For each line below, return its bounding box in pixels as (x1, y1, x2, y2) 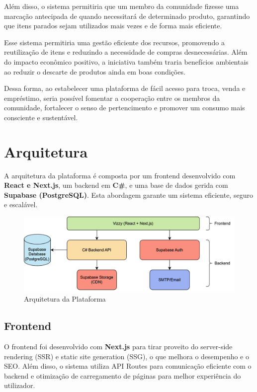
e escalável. (4, 199, 38, 210)
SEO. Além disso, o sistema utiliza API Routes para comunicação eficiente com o (4, 361, 252, 371)
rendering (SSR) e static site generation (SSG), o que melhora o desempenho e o (4, 351, 249, 361)
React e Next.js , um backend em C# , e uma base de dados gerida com (4, 180, 228, 190)
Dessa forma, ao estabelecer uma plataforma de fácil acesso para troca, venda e (4, 83, 246, 93)
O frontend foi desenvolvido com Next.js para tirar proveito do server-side (4, 341, 233, 351)
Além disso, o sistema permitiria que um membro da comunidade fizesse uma (4, 1, 239, 11)
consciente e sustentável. (4, 112, 78, 122)
